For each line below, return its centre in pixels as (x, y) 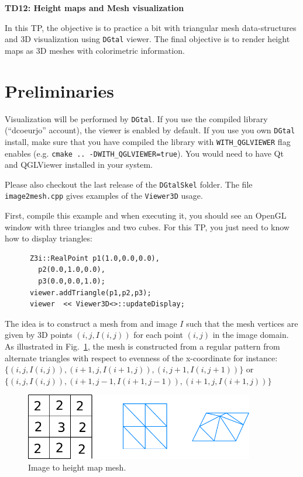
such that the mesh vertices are (242, 323)
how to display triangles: (49, 238)
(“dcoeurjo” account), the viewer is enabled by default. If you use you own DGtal (150, 130)
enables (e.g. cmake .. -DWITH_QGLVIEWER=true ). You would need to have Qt (144, 153)
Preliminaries (59, 90)
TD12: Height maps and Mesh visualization (94, 8)
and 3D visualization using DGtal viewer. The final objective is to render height (147, 39)
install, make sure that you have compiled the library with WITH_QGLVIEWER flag (148, 141)
